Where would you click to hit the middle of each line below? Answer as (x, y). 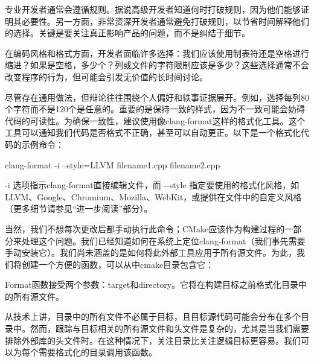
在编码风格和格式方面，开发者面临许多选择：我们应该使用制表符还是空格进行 (157, 53)
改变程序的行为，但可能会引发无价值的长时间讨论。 (106, 76)
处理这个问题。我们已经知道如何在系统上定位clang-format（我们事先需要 (163, 240)
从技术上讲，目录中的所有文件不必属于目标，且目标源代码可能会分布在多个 (153, 316)
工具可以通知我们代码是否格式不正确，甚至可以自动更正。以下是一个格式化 (153, 132)
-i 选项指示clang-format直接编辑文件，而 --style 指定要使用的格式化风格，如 (152, 185)
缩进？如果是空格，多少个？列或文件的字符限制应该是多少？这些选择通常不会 (157, 65)
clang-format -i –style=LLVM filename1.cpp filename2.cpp (113, 164)
